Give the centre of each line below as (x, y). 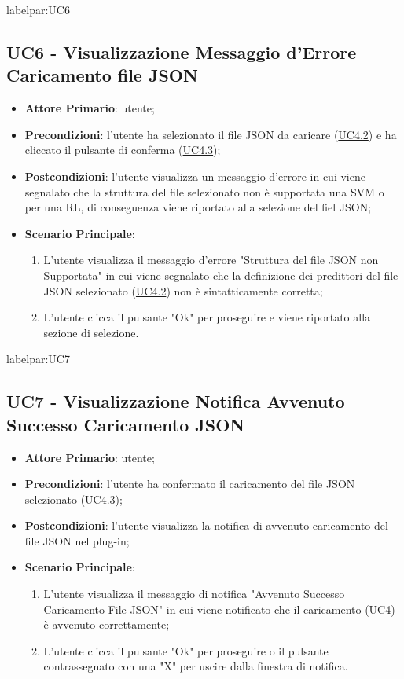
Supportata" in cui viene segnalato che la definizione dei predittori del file (221, 275)
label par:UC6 (38, 9)
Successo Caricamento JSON (126, 424)
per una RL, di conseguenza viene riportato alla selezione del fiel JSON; (198, 207)
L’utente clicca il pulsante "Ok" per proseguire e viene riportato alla (207, 317)
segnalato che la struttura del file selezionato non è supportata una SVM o (204, 191)
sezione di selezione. (91, 332)
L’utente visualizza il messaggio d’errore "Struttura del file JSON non (211, 260)
